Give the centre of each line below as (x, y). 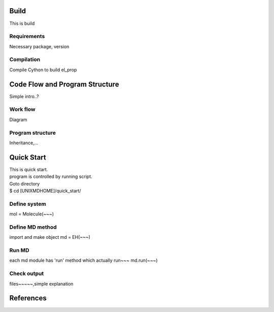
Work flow (22, 109)
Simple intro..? (24, 96)
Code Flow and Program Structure (64, 84)
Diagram (18, 119)
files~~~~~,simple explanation (41, 284)
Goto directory (25, 183)
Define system (28, 204)
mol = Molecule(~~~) (32, 214)
